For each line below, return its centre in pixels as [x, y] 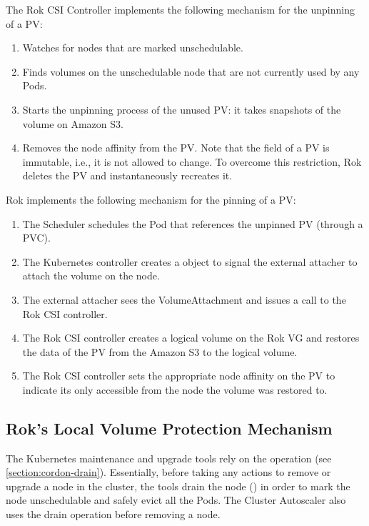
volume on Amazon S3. [73, 123]
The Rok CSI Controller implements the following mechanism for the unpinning [180, 9]
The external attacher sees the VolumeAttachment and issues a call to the [184, 299]
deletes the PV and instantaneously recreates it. [127, 175]
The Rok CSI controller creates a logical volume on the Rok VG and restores [191, 338]
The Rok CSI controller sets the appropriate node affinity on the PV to [179, 376]
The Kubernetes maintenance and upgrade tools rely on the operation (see [169, 458]
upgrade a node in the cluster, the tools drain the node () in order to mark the [178, 486]
